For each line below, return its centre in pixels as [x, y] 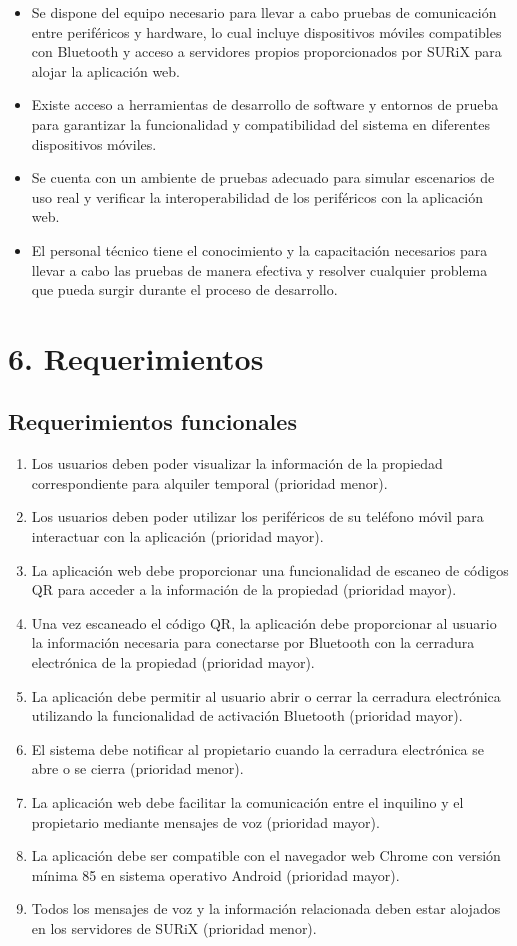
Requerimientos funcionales [152, 421]
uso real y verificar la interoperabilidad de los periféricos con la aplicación [257, 196]
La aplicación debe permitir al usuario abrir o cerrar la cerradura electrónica [266, 695]
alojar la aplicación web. [106, 70]
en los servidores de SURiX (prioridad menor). [174, 927]
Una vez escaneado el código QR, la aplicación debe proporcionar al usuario [264, 622]
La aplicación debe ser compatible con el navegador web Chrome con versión [266, 855]
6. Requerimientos [136, 357]
